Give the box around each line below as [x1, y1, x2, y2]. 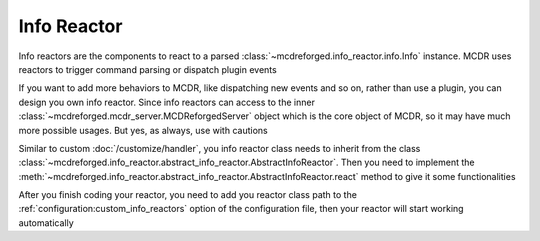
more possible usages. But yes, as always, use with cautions [18, 124, 269, 136]
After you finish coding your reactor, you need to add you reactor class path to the [18, 189, 357, 201]
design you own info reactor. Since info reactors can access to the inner [18, 96, 315, 108]
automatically [18, 216, 74, 229]
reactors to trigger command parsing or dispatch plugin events [18, 63, 277, 75]
